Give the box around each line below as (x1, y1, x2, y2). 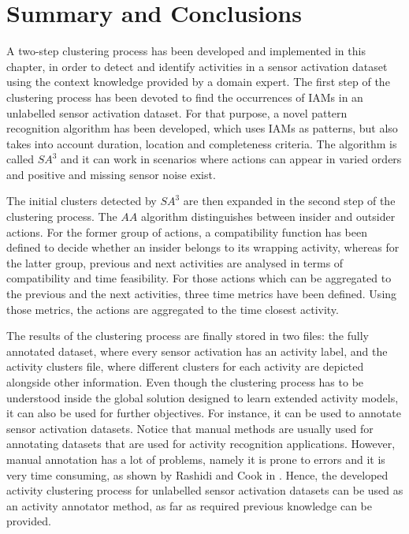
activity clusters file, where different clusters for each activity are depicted (6, 358, 364, 375)
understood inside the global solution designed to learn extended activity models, (6, 389, 399, 405)
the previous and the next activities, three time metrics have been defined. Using (6, 286, 397, 302)
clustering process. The (6, 208, 117, 225)
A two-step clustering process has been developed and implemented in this (6, 43, 366, 59)
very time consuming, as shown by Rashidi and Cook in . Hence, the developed (6, 466, 389, 483)
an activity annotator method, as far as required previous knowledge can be (6, 497, 373, 513)
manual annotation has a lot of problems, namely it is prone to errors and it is (6, 450, 385, 467)
